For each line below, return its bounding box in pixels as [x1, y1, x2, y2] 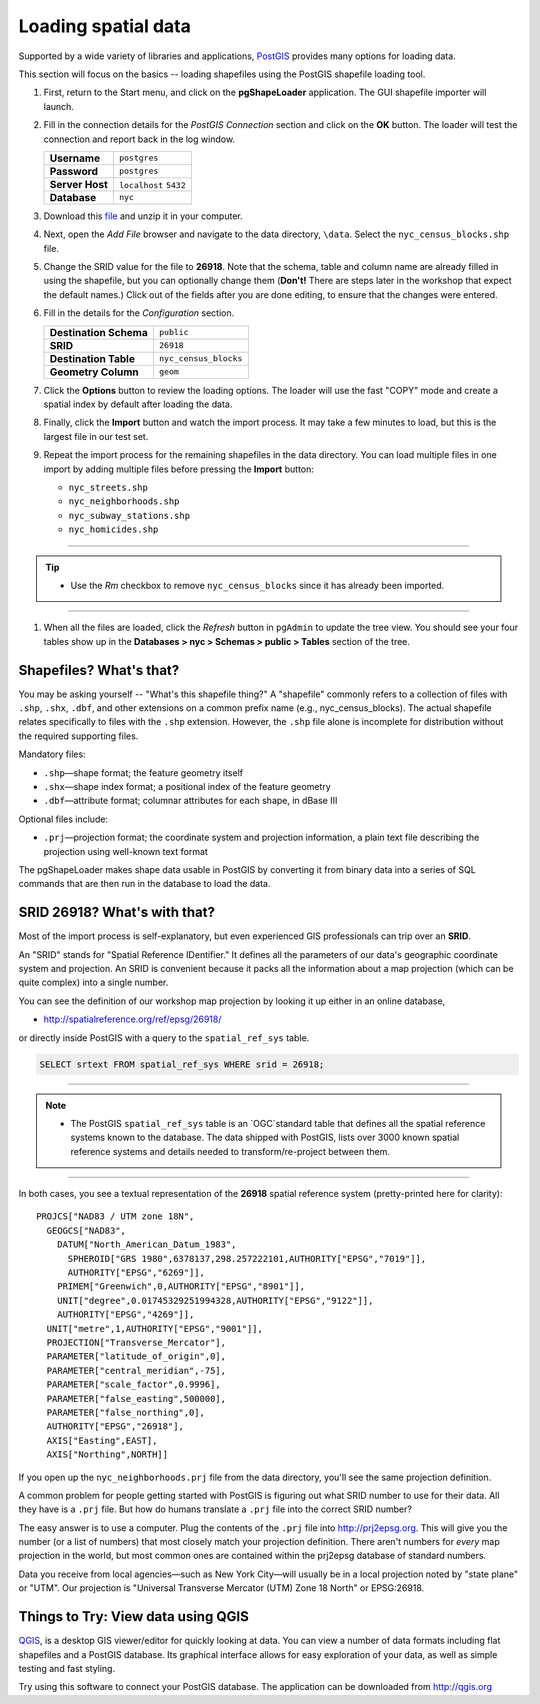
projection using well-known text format [43, 845, 209, 857]
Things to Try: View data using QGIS [18, 1608, 249, 1625]
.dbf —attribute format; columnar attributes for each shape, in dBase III [43, 795, 338, 807]
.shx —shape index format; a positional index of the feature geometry [43, 780, 332, 792]
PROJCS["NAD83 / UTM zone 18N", [36, 1211, 195, 1222]
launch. [43, 100, 75, 112]
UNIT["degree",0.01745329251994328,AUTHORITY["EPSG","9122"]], [56, 1295, 374, 1306]
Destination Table [49, 351, 135, 365]
